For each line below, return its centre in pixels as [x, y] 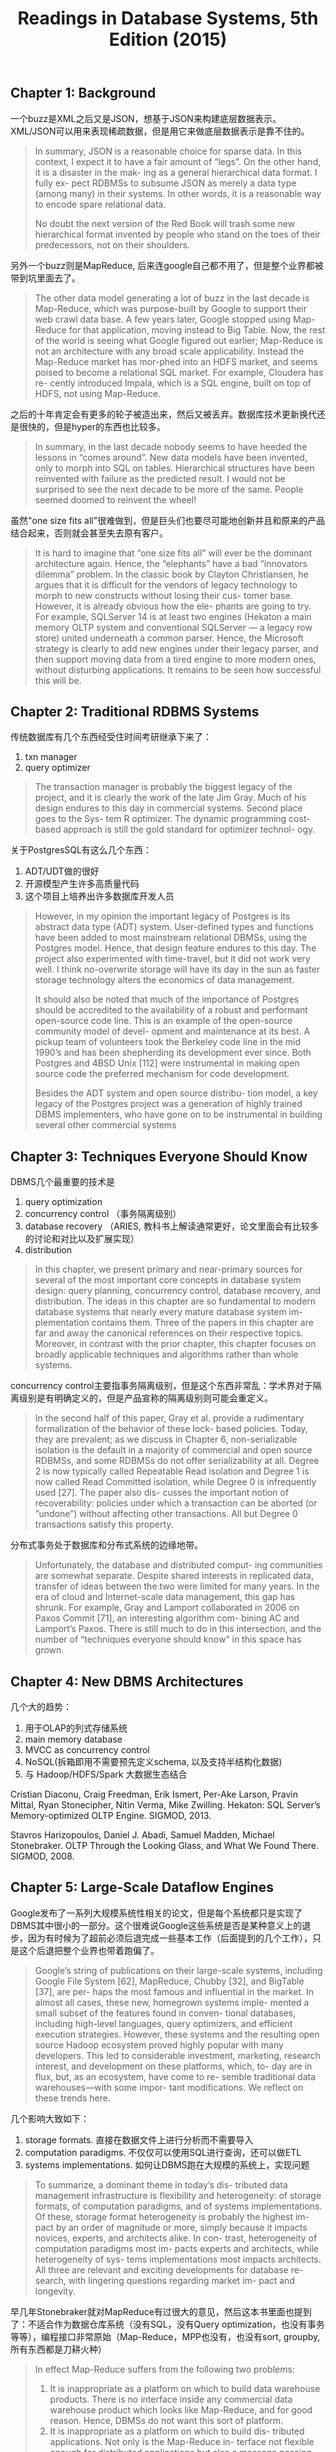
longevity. [55, 2291]
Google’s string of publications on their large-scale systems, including [178, 1970]
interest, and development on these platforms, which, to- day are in [173, 2066]
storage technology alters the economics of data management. [164, 980]
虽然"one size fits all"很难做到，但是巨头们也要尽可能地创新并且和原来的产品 [168, 520]
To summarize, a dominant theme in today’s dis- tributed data [161, 2184]
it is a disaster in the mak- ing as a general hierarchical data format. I [176, 172]
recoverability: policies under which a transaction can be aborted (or [176, 1503]
